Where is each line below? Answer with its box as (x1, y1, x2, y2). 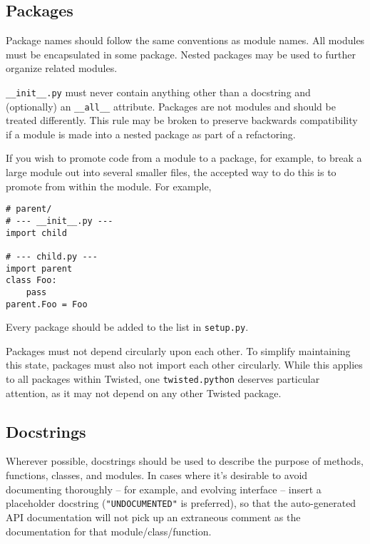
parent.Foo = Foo (6, 299, 88, 309)
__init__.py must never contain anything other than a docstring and (6, 84, 311, 99)
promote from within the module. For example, (6, 178, 212, 193)
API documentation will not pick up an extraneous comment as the (6, 509, 301, 524)
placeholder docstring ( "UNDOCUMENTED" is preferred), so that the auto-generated (6, 496, 356, 510)
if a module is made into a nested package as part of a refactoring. (6, 126, 296, 141)
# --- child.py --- (6, 251, 98, 262)
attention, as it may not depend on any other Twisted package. (6, 385, 282, 400)
